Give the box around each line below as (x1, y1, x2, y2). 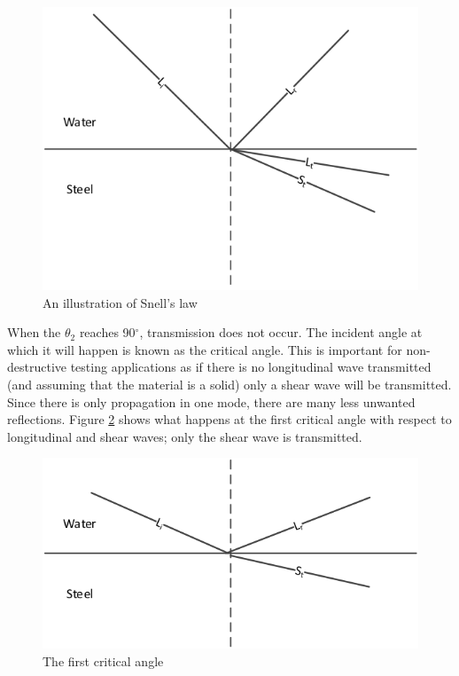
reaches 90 (79, 323, 136, 342)
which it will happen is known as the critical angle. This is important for (7, 340, 402, 358)
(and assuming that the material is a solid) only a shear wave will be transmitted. (7, 374, 452, 393)
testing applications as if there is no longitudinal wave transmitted (70, 358, 432, 376)
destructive (7, 358, 67, 376)
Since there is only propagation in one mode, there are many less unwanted (7, 392, 416, 411)
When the (7, 323, 61, 342)
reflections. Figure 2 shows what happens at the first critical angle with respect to (7, 410, 452, 428)
